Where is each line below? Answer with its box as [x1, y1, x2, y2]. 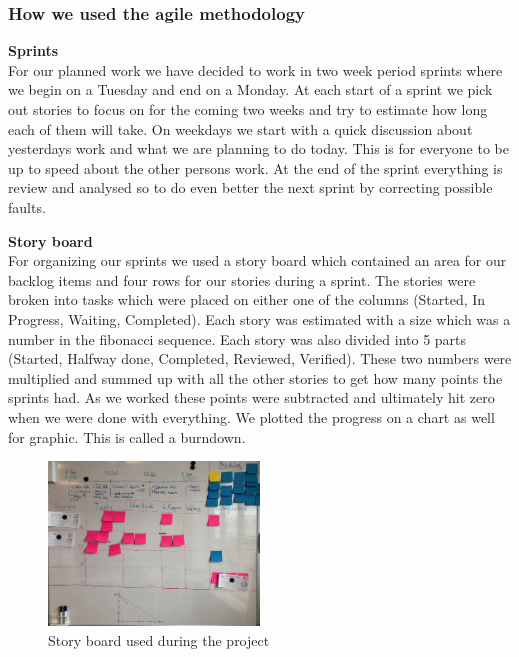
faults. [8, 196, 46, 217]
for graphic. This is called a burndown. [8, 426, 246, 447]
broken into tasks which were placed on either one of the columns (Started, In [8, 289, 486, 310]
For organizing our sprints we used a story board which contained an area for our [8, 250, 507, 271]
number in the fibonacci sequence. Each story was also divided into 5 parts [8, 328, 467, 349]
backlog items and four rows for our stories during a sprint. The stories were [8, 269, 476, 290]
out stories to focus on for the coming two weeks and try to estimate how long [8, 99, 488, 119]
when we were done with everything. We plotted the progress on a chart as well [8, 406, 495, 427]
